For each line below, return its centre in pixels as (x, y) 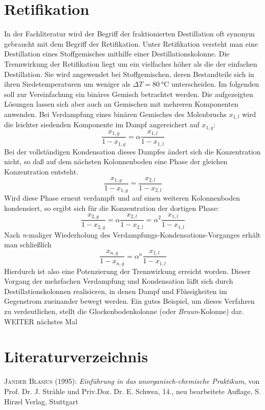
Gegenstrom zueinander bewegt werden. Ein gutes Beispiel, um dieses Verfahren (129, 301)
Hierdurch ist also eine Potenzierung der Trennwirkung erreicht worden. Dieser (127, 271)
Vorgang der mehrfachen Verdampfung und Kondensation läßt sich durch (119, 281)
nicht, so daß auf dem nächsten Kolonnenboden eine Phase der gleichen (116, 161)
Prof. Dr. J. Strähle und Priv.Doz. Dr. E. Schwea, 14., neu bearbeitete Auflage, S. (132, 391)
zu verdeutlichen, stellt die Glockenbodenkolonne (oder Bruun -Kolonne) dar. (124, 311)
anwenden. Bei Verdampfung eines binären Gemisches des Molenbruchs (115, 114)
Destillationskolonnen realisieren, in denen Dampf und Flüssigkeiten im (116, 291)
